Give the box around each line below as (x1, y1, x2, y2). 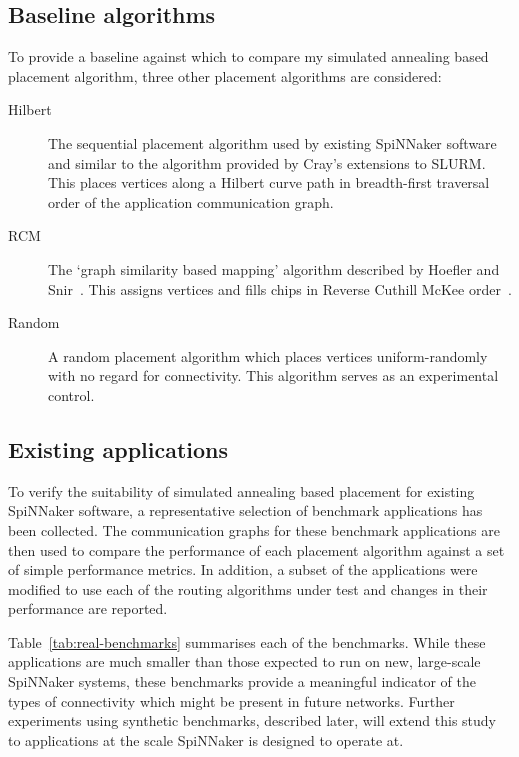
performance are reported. (8, 598, 168, 619)
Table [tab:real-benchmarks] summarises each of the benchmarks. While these (8, 631, 486, 652)
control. (48, 384, 95, 405)
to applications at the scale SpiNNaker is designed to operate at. (8, 729, 404, 750)
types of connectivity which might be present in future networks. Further (8, 690, 455, 711)
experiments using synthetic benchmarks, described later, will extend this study (8, 710, 496, 731)
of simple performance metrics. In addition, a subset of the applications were (8, 559, 478, 580)
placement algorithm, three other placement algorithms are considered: (8, 65, 442, 86)
